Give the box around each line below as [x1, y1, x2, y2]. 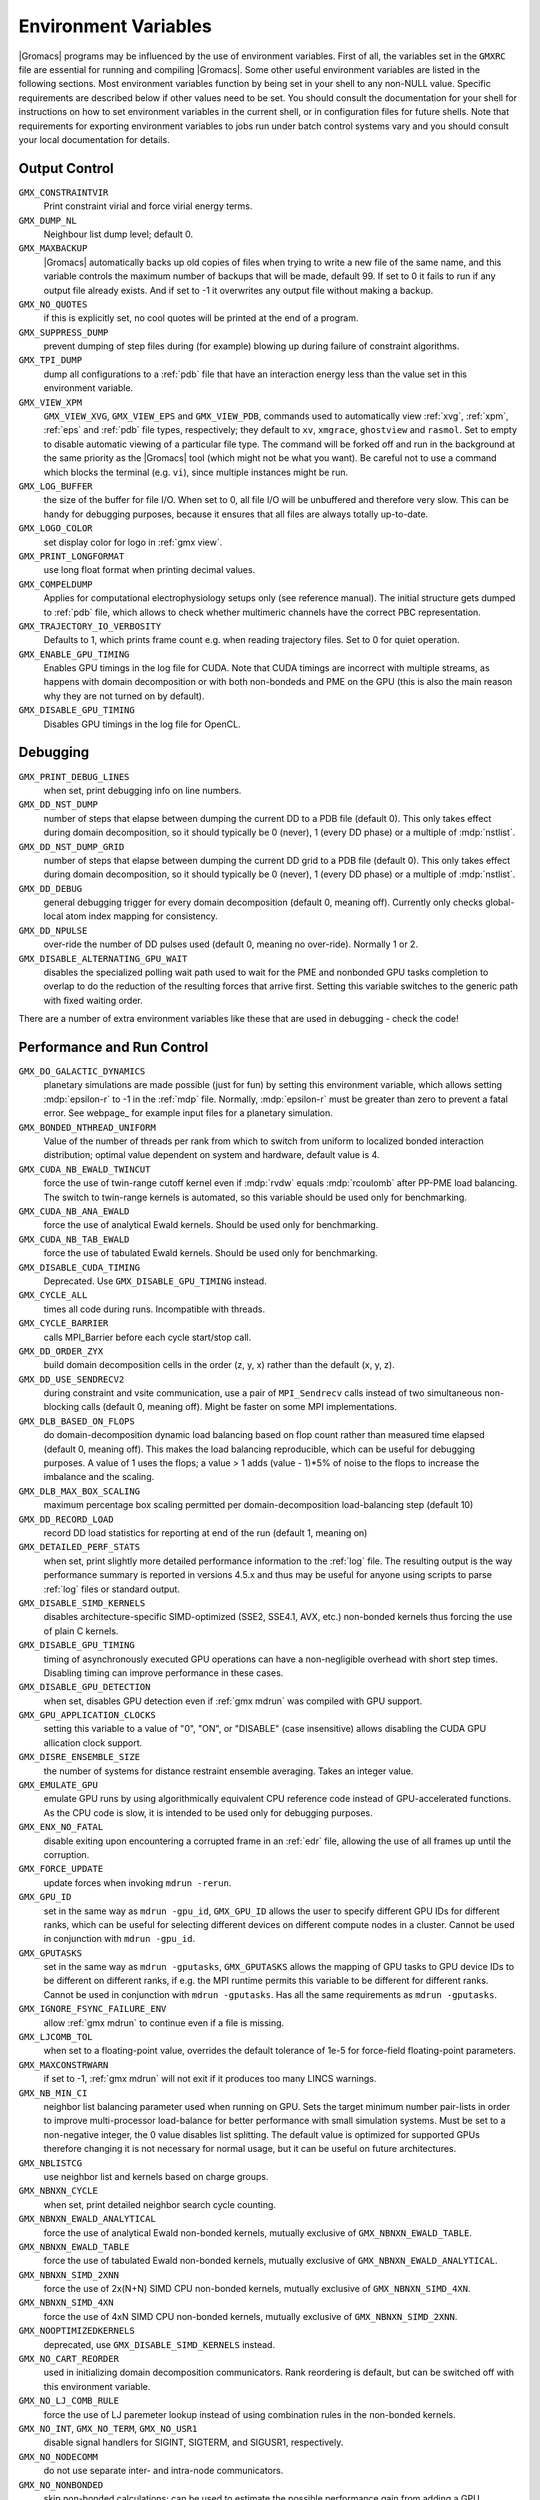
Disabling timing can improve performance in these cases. [43, 1666, 284, 1679]
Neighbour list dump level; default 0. [43, 228, 194, 240]
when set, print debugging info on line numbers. [43, 784, 242, 796]
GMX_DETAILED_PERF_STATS [18, 1541, 140, 1553]
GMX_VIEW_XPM [18, 396, 83, 408]
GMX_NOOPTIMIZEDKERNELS [18, 2325, 135, 2337]
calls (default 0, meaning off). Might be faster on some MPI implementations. [81, 1401, 398, 1413]
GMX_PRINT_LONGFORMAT [18, 550, 125, 562]
